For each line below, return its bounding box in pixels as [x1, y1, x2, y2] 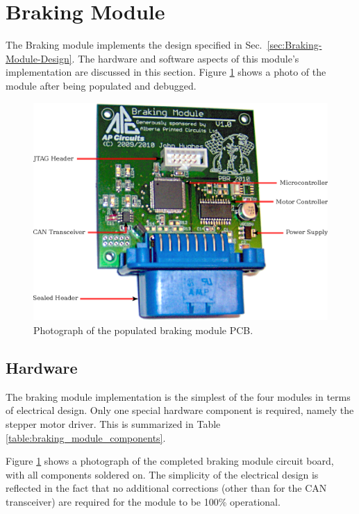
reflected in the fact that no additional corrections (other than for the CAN [6, 481, 327, 495]
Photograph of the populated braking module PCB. [33, 322, 253, 337]
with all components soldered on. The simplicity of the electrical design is [6, 467, 319, 481]
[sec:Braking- [267, 38, 322, 52]
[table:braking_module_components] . [6, 430, 166, 445]
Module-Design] [6, 51, 72, 65]
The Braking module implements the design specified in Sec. [6, 38, 262, 52]
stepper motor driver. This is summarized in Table [6, 416, 221, 431]
